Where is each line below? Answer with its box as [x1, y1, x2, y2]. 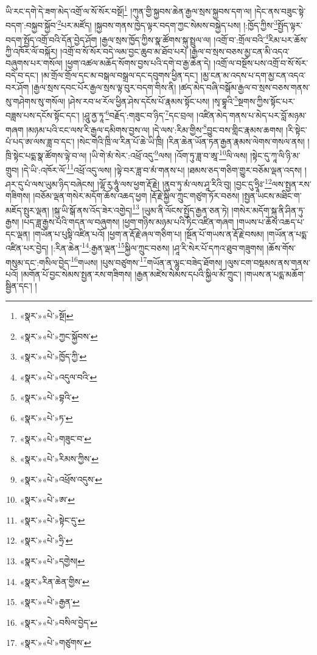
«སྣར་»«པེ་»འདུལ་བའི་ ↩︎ [19, 370, 97, 383]
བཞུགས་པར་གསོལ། [5, 57, 63, 69]
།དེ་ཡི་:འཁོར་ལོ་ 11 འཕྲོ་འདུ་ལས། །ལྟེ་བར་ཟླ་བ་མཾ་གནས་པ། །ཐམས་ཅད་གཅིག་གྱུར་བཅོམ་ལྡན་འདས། [21, 161, 302, 176]
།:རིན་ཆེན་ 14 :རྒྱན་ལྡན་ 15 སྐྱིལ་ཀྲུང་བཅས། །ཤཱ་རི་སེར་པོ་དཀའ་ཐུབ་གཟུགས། [51, 240, 264, 254]
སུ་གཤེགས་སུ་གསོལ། [5, 94, 66, 107]
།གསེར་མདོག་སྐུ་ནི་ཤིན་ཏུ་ [231, 203, 305, 216]
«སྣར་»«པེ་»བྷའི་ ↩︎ [19, 391, 79, 404]
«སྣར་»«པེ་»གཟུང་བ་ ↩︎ [19, 432, 91, 444]
